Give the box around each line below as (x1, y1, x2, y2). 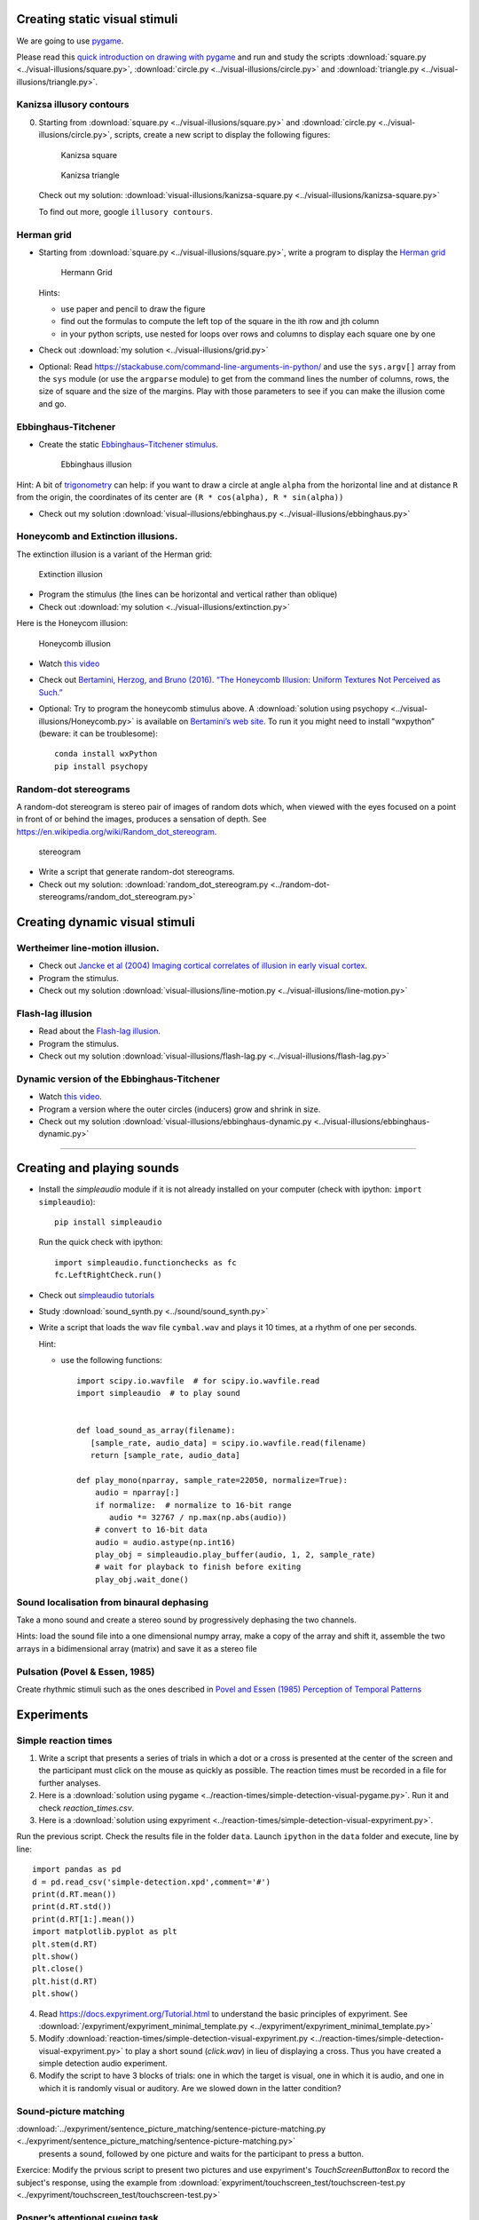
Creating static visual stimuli (16, 12, 178, 27)
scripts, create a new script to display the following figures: (114, 130, 331, 140)
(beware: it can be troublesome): (38, 728, 159, 739)
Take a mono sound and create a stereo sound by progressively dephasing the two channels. (16, 1614, 357, 1625)
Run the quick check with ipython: (38, 1237, 163, 1248)
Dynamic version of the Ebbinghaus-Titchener (16, 1073, 221, 1085)
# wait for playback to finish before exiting (94, 1562, 302, 1572)
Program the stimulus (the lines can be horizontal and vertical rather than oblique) (38, 589, 338, 599)
